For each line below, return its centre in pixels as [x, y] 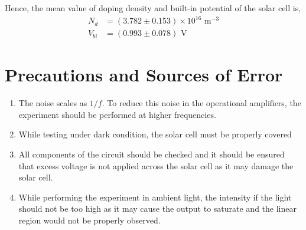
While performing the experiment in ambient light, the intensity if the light [155, 197]
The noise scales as [53, 103]
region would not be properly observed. [89, 220]
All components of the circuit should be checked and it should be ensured [152, 154]
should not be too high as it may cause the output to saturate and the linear [157, 208]
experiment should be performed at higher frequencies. [117, 114]
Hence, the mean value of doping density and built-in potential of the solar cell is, [153, 8]
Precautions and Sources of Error [144, 75]
